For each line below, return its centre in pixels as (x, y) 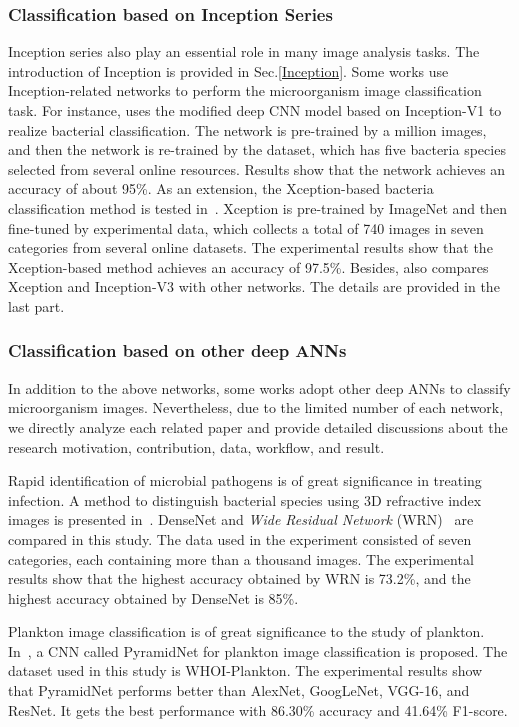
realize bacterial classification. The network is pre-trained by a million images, (247, 129)
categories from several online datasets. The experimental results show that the (250, 247)
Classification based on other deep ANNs (177, 350)
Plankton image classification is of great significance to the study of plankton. (246, 631)
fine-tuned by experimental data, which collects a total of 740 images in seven (246, 227)
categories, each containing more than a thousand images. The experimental (241, 558)
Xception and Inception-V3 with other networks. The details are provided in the (254, 286)
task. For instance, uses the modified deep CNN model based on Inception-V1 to (255, 110)
